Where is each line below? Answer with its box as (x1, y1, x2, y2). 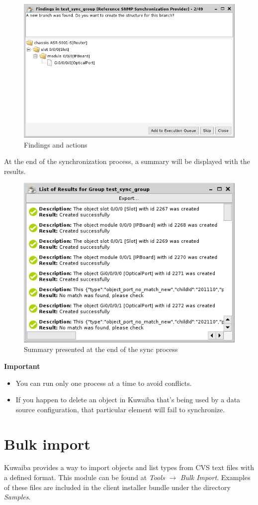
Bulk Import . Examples (180, 472, 251, 483)
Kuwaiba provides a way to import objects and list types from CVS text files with (4, 462, 254, 473)
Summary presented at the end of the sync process (24, 344, 178, 354)
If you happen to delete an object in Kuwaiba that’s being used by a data (15, 394, 241, 405)
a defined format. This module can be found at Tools (4, 472, 165, 483)
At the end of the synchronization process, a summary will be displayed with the (4, 156, 250, 167)
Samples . (4, 492, 31, 502)
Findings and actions (24, 139, 87, 150)
